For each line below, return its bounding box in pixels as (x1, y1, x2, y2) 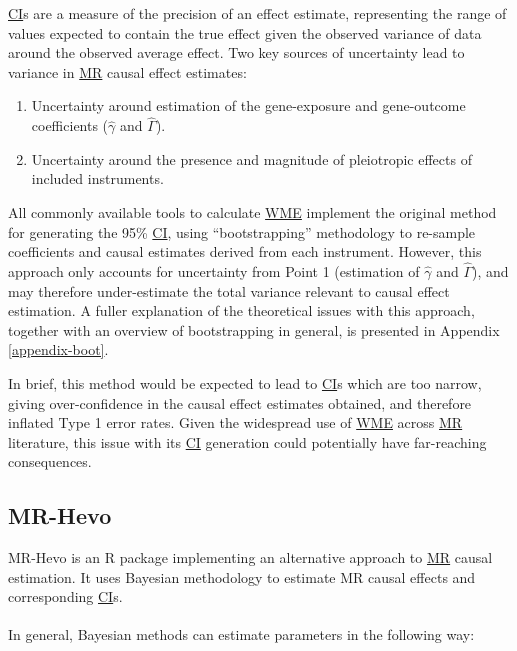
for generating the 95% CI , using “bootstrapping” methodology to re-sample (8, 221, 476, 242)
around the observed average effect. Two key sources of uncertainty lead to (8, 42, 465, 63)
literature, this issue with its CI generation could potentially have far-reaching (8, 431, 487, 452)
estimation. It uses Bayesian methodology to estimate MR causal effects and (8, 566, 476, 587)
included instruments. (31, 168, 164, 189)
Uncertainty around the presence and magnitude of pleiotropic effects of (31, 148, 472, 169)
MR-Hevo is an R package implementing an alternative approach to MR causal (8, 547, 493, 568)
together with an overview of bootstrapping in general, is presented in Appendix (8, 319, 500, 340)
